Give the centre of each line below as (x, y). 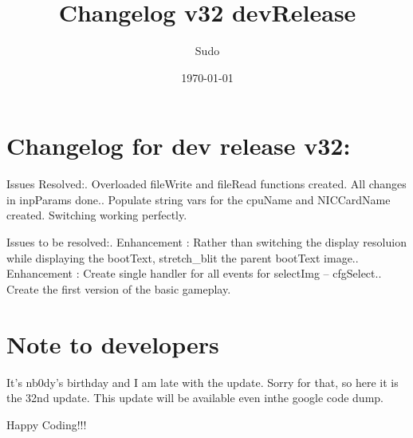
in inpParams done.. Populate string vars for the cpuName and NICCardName (199, 199)
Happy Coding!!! (47, 424)
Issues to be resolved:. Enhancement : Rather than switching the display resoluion (206, 242)
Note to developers (113, 343)
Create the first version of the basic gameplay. (119, 288)
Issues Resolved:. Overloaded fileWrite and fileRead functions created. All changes (206, 184)
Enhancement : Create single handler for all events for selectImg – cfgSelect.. (194, 273)
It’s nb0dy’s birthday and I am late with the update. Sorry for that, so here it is (203, 382)
